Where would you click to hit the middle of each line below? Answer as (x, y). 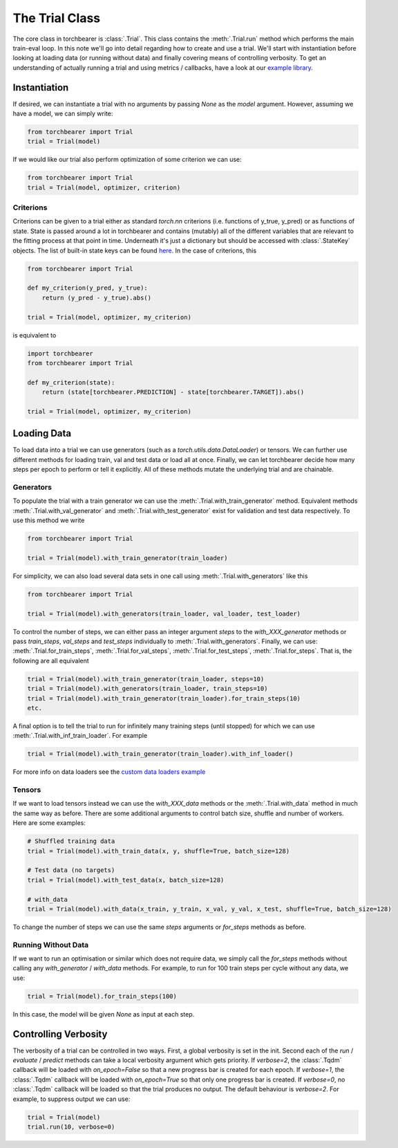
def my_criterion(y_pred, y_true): (87, 288)
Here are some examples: (49, 823)
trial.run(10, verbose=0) (71, 1127)
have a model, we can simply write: (63, 113)
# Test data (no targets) (71, 870)
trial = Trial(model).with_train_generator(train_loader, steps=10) (146, 679)
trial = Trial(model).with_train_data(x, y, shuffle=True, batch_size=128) (159, 851)
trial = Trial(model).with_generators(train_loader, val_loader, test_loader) (164, 613)
